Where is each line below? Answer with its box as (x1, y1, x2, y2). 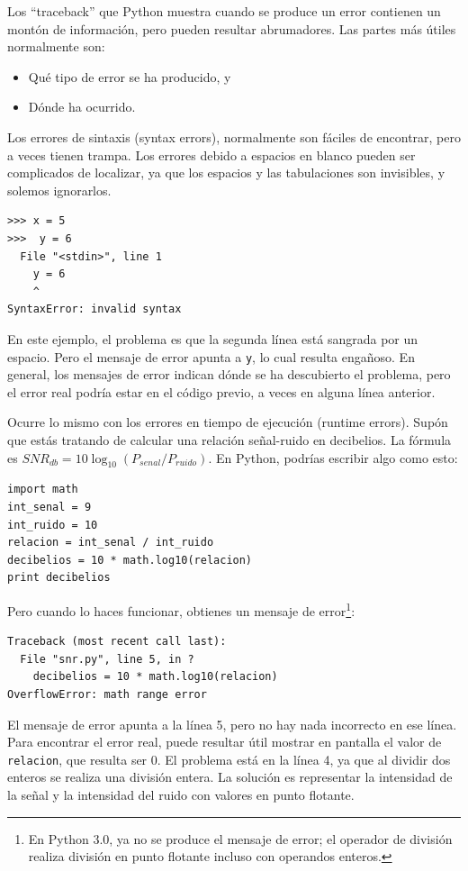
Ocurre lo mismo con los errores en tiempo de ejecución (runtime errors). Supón (7, 413, 448, 431)
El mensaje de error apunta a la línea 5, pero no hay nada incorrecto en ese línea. (7, 714, 457, 733)
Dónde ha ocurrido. (28, 97, 136, 116)
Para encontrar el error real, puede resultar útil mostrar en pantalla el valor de (7, 732, 442, 751)
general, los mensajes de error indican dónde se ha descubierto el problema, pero (7, 365, 451, 384)
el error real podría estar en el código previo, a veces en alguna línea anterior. (7, 382, 436, 401)
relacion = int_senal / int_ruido (7, 536, 214, 549)
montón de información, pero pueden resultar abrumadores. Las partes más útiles (7, 19, 456, 38)
